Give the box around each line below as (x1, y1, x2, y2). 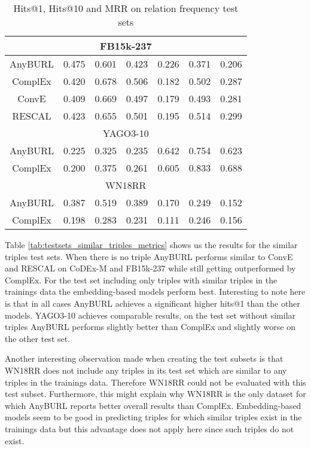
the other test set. (5, 332, 71, 344)
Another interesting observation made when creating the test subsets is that (5, 352, 283, 365)
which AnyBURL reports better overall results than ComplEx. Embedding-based (5, 399, 301, 411)
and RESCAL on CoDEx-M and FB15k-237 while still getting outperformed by (5, 262, 296, 274)
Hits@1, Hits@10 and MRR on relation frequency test (13, 1, 239, 15)
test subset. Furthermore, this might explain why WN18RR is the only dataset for (5, 387, 306, 400)
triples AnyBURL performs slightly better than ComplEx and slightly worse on (5, 320, 295, 333)
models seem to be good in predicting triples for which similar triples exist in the (5, 411, 302, 423)
